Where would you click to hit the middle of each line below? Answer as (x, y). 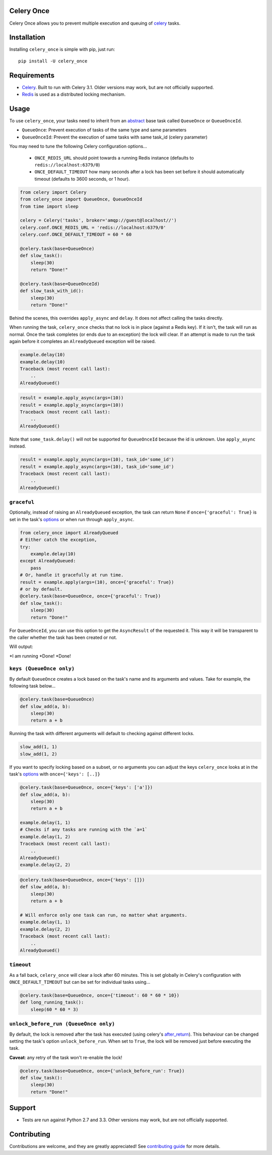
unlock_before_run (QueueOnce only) (62, 1024)
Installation (27, 38)
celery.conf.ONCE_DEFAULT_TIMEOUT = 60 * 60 (76, 235)
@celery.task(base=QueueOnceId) (60, 284)
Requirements (32, 75)
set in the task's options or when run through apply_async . (72, 519)
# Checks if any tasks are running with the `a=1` (84, 830)
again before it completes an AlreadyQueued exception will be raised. (83, 341)
